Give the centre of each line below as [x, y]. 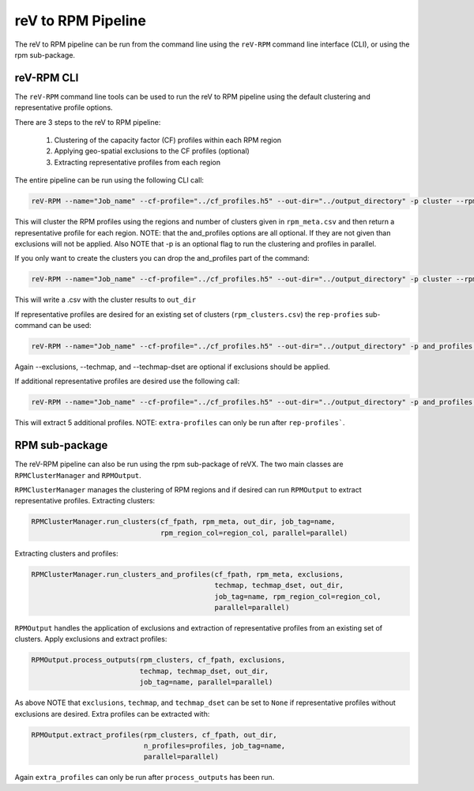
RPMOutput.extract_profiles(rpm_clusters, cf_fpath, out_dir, [154, 734]
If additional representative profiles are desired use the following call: [127, 381]
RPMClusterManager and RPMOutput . [78, 475]
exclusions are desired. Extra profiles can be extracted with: [112, 714]
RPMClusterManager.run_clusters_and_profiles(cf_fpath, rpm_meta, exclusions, [187, 574]
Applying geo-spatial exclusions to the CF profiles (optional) [152, 151]
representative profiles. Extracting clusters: [85, 501]
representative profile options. [64, 107]
